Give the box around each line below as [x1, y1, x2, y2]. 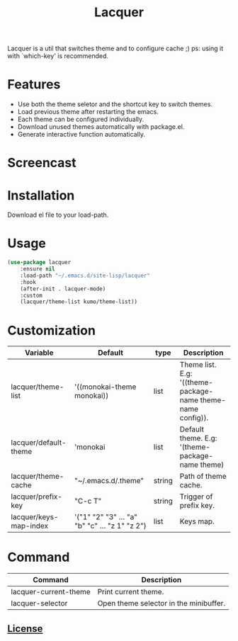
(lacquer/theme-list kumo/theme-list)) [20, 298, 138, 305]
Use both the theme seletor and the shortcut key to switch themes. [17, 100, 212, 108]
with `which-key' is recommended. [7, 52, 108, 60]
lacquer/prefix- [11, 492, 62, 501]
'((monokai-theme [74, 382, 137, 392]
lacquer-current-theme [11, 587, 91, 597]
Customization [7, 322, 96, 339]
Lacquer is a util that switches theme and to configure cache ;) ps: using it [7, 44, 224, 53]
